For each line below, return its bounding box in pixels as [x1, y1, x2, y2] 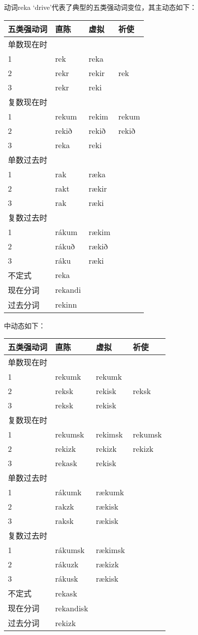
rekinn [55, 299, 77, 311]
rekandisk [55, 602, 88, 614]
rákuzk [55, 558, 79, 570]
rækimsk [96, 544, 125, 556]
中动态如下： [4, 320, 45, 330]
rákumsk [55, 544, 85, 556]
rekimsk [96, 429, 123, 440]
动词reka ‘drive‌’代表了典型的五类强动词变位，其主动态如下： [4, 2, 197, 12]
